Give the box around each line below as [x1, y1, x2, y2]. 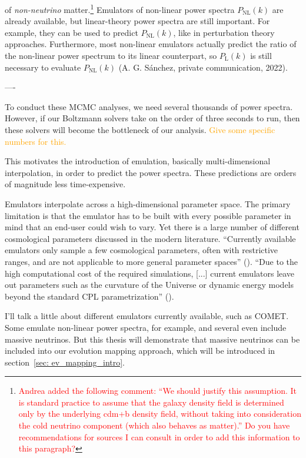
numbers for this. [5, 135, 66, 147]
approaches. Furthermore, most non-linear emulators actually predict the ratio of [5, 38, 297, 50]
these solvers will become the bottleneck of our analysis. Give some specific [5, 124, 275, 135]
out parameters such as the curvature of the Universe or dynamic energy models [5, 278, 294, 291]
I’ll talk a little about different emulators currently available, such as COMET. [5, 310, 289, 322]
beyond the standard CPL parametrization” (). [5, 290, 174, 302]
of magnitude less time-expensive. [5, 178, 126, 190]
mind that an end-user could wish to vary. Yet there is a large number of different [5, 221, 300, 233]
